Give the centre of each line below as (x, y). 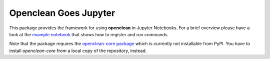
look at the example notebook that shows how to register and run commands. (89, 34)
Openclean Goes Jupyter (62, 13)
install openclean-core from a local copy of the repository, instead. (78, 51)
